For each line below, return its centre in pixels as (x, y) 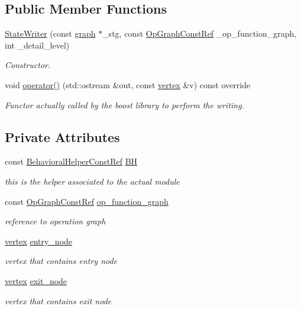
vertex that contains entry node (61, 261)
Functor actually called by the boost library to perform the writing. (124, 104)
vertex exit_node (36, 280)
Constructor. (28, 65)
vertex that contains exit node (58, 300)
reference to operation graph (55, 221)
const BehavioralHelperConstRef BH (71, 161)
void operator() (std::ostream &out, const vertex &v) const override (128, 84)
